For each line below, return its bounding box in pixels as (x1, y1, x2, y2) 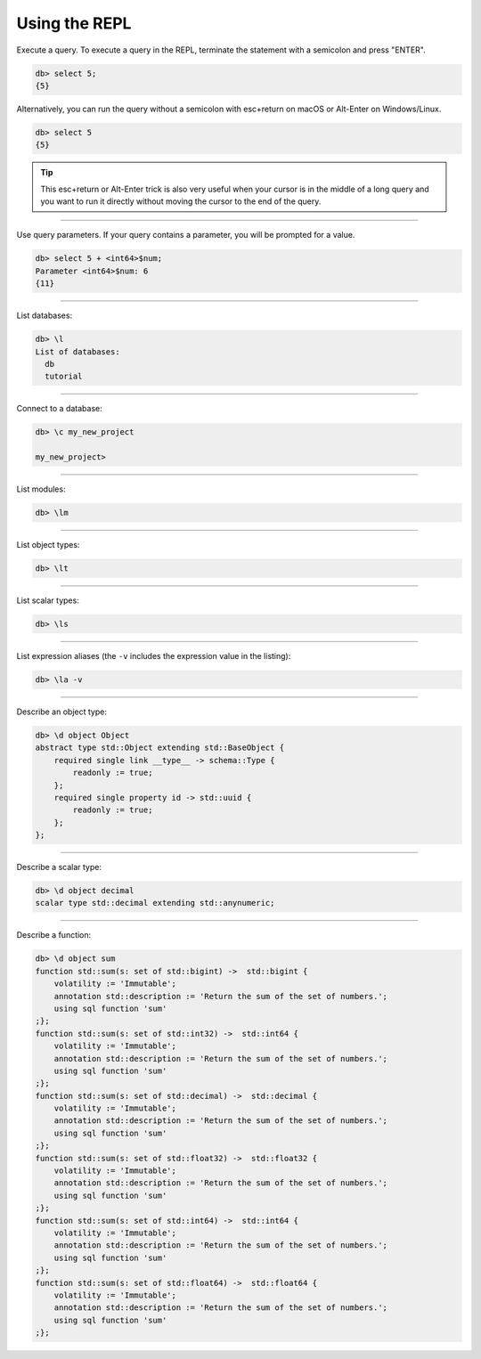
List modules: (16, 484, 66, 494)
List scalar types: (16, 595, 79, 606)
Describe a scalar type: (16, 862, 102, 873)
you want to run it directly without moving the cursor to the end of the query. (40, 196, 322, 207)
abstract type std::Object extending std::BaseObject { (35, 743, 285, 753)
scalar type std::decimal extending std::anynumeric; (35, 898, 275, 908)
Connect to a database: (16, 403, 102, 414)
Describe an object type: (16, 706, 107, 717)
